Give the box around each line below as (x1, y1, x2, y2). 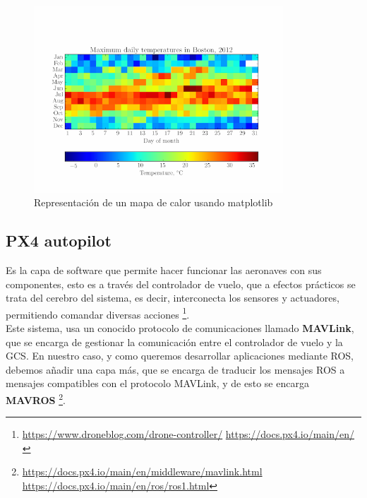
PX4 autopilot (6, 230, 112, 251)
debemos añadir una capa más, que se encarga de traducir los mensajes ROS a (6, 362, 345, 377)
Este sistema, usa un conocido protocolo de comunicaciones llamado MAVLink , (6, 320, 354, 335)
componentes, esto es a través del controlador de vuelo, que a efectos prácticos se (6, 276, 356, 291)
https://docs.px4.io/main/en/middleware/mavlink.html (22, 464, 263, 479)
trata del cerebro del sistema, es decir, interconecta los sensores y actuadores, (6, 290, 339, 305)
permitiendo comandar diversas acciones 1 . (6, 304, 190, 321)
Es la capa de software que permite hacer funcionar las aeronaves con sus (6, 262, 322, 277)
